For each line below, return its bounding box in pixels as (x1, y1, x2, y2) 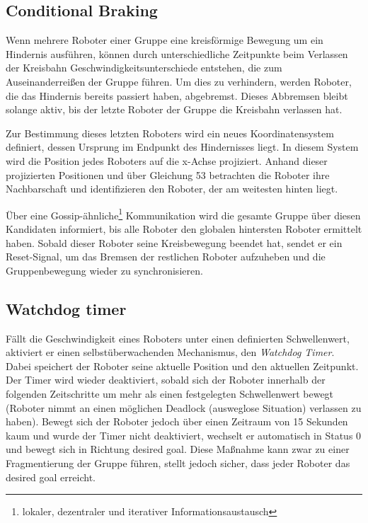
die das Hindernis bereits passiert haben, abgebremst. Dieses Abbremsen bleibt (6, 88, 348, 103)
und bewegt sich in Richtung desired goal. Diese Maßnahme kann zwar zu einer (6, 442, 350, 456)
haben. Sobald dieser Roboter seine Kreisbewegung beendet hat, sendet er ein (6, 235, 343, 250)
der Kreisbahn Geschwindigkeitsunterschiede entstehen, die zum (6, 60, 282, 75)
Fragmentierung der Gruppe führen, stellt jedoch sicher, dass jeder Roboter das (6, 455, 350, 470)
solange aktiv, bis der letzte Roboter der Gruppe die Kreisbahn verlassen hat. (6, 102, 343, 117)
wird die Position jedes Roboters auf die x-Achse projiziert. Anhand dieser (6, 153, 328, 168)
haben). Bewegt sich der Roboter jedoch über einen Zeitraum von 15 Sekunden (6, 414, 348, 429)
